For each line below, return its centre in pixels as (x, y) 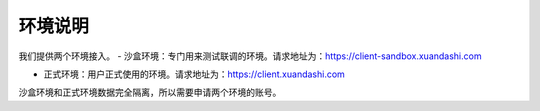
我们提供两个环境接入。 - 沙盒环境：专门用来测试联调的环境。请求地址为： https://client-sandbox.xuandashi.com (250, 56)
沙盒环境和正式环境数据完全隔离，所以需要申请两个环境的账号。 (150, 92)
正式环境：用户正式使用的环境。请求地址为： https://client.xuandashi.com (194, 74)
